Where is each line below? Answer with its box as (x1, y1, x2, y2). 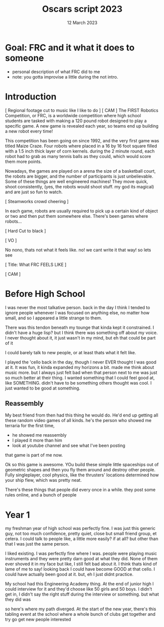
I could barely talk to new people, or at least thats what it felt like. (5, 349, 136, 355)
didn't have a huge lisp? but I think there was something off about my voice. (5, 330, 158, 336)
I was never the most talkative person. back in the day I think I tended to (5, 304, 150, 310)
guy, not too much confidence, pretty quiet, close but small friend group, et (5, 531, 157, 537)
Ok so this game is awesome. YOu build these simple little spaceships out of (5, 462, 159, 468)
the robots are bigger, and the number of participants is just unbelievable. (5, 173, 153, 179)
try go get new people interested (5, 617, 71, 623)
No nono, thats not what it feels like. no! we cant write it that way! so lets (5, 247, 151, 253)
